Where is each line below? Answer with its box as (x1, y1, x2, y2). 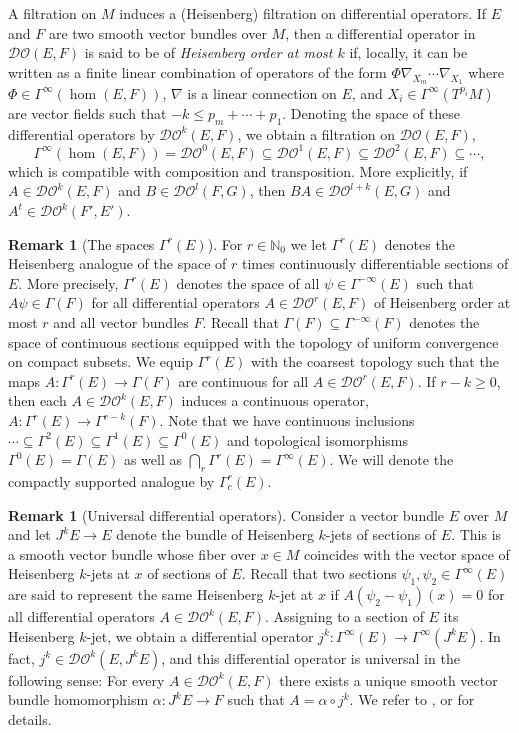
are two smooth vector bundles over (48, 22, 267, 43)
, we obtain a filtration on (237, 123, 395, 144)
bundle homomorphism (8, 689, 149, 710)
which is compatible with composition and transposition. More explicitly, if (8, 160, 468, 181)
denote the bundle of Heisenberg (116, 524, 314, 545)
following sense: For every (8, 669, 165, 690)
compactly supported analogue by (8, 470, 215, 491)
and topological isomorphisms (226, 429, 408, 450)
